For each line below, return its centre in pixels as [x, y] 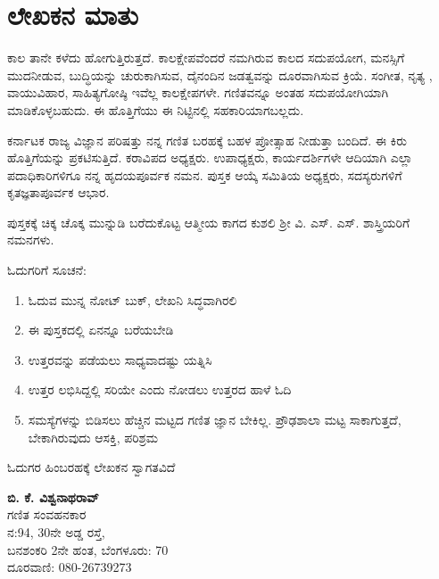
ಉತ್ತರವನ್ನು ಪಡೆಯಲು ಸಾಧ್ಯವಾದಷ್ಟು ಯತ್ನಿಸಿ [120, 359]
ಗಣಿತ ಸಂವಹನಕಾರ [47, 514]
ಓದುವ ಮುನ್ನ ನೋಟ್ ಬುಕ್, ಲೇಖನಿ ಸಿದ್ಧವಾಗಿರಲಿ [133, 299]
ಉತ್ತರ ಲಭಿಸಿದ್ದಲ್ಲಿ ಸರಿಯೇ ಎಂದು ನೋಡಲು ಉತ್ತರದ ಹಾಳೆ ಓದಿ [160, 389]
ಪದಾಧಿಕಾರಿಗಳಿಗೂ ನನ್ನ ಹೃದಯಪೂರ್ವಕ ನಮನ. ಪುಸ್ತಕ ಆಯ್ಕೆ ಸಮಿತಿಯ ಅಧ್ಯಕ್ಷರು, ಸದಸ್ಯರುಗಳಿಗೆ [205, 174]
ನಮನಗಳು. [31, 240]
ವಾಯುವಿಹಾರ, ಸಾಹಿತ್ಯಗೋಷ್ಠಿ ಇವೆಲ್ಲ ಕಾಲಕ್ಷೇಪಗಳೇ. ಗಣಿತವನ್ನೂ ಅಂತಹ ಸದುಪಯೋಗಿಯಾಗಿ [198, 92]
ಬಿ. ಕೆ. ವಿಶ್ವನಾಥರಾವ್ [53, 496]
